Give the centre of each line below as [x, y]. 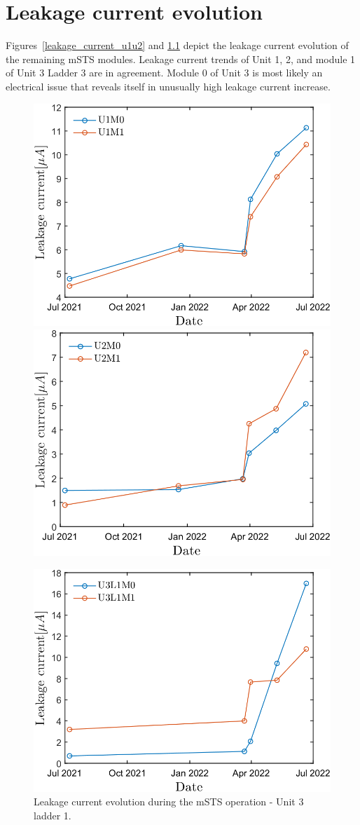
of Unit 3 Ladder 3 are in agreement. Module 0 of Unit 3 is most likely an [164, 73]
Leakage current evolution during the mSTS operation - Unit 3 [169, 802]
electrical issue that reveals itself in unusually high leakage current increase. [168, 86]
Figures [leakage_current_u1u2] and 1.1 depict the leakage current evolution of [177, 45]
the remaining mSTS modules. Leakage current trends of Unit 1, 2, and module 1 [181, 59]
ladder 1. [53, 816]
